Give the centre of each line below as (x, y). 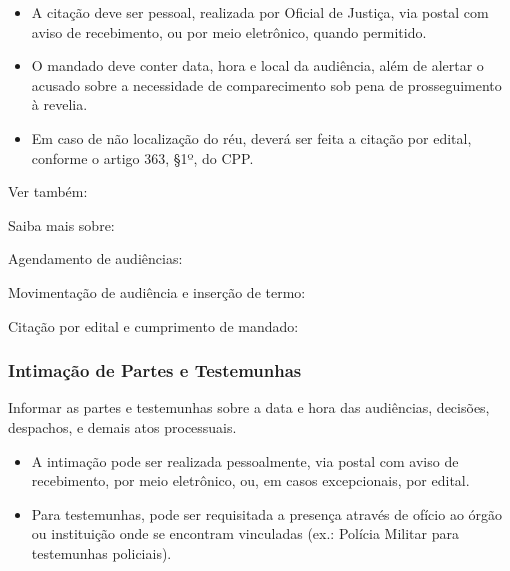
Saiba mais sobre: (61, 224)
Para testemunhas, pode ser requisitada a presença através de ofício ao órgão (267, 513)
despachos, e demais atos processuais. (122, 426)
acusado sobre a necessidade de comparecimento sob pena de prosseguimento (266, 84)
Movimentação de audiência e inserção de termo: (157, 291)
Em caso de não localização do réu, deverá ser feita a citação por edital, (251, 137)
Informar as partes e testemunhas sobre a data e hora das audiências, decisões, (249, 407)
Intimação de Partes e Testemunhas (155, 370)
